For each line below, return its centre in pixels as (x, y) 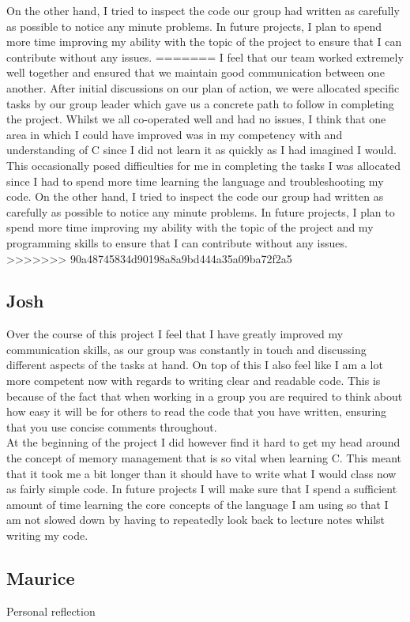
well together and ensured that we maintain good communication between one (196, 72)
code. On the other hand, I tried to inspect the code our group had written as (195, 196)
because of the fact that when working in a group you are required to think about (205, 396)
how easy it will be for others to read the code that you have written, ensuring (197, 411)
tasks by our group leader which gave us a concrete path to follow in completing (200, 103)
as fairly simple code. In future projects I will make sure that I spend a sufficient (202, 489)
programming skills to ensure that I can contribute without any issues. (177, 242)
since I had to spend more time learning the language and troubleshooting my (195, 181)
